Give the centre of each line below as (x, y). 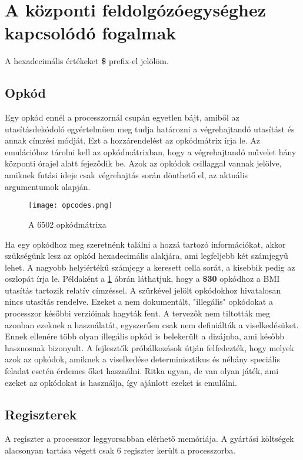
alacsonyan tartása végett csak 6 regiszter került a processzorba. (120, 450)
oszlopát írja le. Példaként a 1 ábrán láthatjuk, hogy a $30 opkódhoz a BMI (142, 279)
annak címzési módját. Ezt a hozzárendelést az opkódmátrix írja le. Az (133, 140)
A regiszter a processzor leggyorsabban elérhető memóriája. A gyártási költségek (149, 439)
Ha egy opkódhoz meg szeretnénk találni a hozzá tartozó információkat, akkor (145, 244)
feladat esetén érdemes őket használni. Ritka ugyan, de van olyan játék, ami (142, 371)
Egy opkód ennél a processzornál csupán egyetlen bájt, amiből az (122, 117)
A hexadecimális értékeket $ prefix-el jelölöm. (87, 61)
